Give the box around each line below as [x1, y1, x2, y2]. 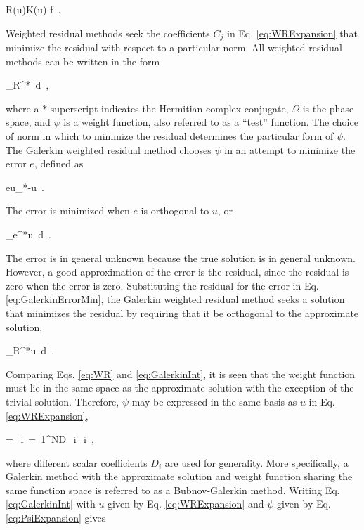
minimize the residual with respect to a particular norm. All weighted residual [6, 40, 342, 55]
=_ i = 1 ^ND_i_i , [6, 432, 94, 446]
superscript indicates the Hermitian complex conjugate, [50, 101, 289, 115]
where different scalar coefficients [6, 455, 148, 470]
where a [6, 101, 39, 115]
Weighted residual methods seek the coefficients [6, 25, 210, 40]
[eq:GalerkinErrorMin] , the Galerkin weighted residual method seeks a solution [6, 292, 345, 306]
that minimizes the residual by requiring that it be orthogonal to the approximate [6, 305, 359, 320]
